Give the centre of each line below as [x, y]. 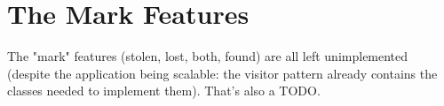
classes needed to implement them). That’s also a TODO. [164, 91]
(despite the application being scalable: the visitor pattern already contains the [222, 73]
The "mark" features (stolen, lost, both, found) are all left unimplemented [208, 56]
